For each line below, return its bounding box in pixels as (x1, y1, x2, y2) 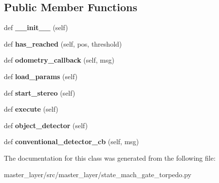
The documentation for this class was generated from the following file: (4, 152, 216, 163)
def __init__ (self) (4, 22, 68, 33)
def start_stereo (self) (4, 87, 75, 98)
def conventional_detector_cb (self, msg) (4, 136, 139, 147)
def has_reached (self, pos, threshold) (4, 38, 122, 49)
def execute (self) (4, 104, 58, 114)
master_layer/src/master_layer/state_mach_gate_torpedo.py (4, 169, 192, 179)
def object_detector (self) (4, 120, 88, 130)
